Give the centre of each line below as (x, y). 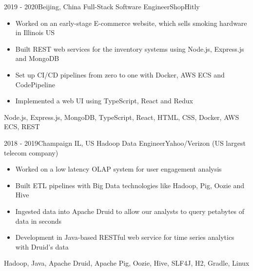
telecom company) (31, 152)
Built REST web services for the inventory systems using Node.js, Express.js (130, 48)
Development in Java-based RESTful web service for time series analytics (125, 237)
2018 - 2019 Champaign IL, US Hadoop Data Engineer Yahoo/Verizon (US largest (125, 143)
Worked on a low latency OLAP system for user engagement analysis (118, 169)
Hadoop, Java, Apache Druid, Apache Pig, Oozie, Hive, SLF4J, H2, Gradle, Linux (127, 263)
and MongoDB (37, 58)
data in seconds (39, 221)
